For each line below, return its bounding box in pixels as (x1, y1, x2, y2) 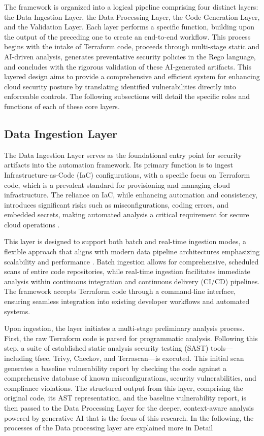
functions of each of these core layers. (4, 100, 120, 111)
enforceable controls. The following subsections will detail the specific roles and (4, 91, 250, 102)
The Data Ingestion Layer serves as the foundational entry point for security (4, 149, 242, 160)
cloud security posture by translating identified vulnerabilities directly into (4, 81, 236, 91)
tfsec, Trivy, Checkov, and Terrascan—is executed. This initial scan (35, 353, 244, 363)
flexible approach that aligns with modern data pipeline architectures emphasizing (4, 246, 260, 257)
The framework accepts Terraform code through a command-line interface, (4, 286, 236, 296)
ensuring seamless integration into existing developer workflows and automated (4, 296, 250, 307)
